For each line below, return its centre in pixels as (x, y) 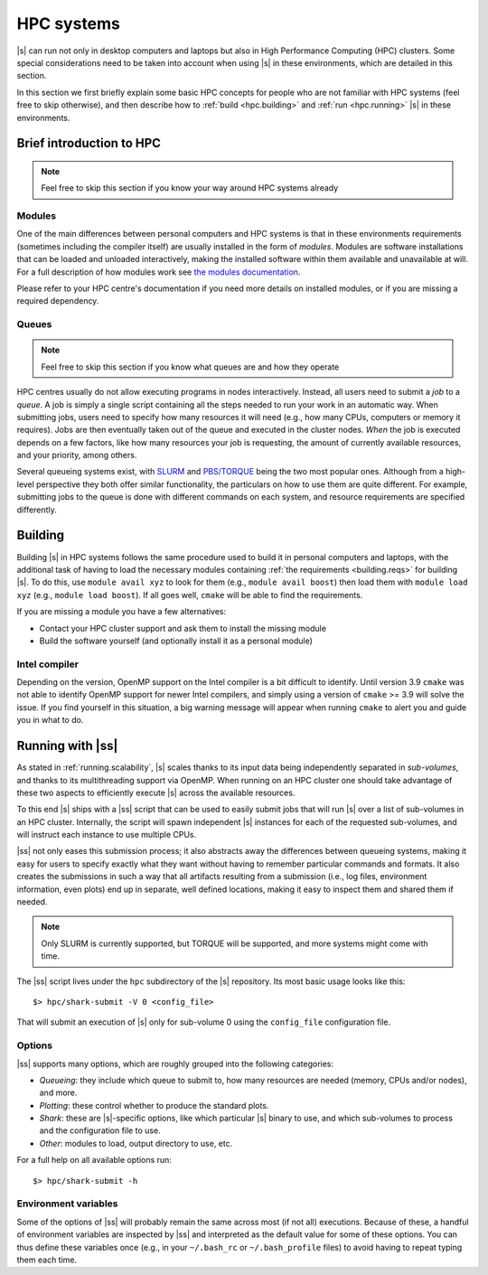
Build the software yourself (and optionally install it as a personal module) (176, 641)
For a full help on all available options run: (94, 1160)
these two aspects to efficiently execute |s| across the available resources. (156, 792)
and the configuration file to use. (100, 1130)
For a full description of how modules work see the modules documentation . (159, 272)
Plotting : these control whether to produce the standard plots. (154, 1105)
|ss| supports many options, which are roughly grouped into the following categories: (175, 1064)
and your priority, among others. (77, 455)
